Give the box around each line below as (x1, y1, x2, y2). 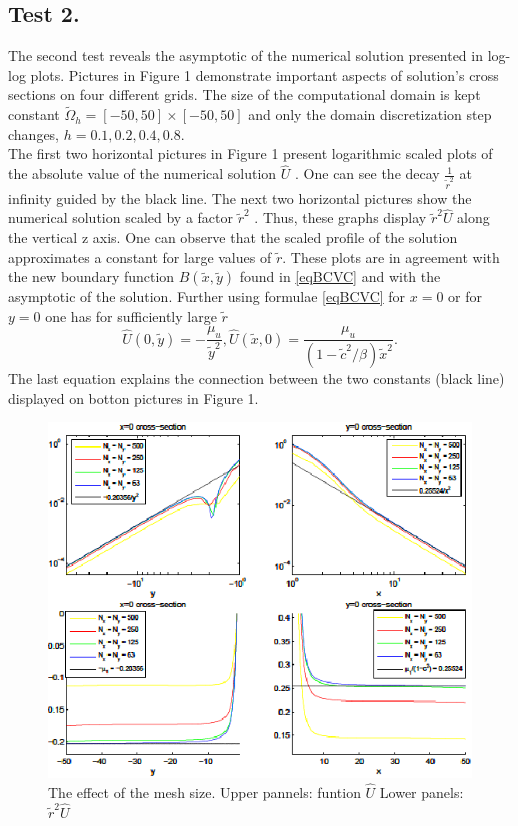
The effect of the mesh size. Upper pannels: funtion (48, 781, 361, 802)
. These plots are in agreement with (282, 246, 500, 267)
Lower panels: (379, 781, 464, 802)
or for (448, 286, 483, 307)
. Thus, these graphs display (254, 207, 427, 228)
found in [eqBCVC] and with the (239, 266, 441, 287)
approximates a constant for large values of (8, 246, 272, 267)
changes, (8, 123, 60, 144)
